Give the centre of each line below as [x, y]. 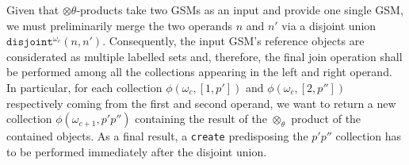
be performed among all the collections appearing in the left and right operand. [199, 72]
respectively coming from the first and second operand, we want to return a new [201, 103]
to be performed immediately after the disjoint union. [137, 151]
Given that [33, 10]
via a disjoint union [329, 25]
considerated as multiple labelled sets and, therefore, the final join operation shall [204, 56]
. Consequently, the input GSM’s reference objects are [233, 41]
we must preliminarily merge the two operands [119, 25]
